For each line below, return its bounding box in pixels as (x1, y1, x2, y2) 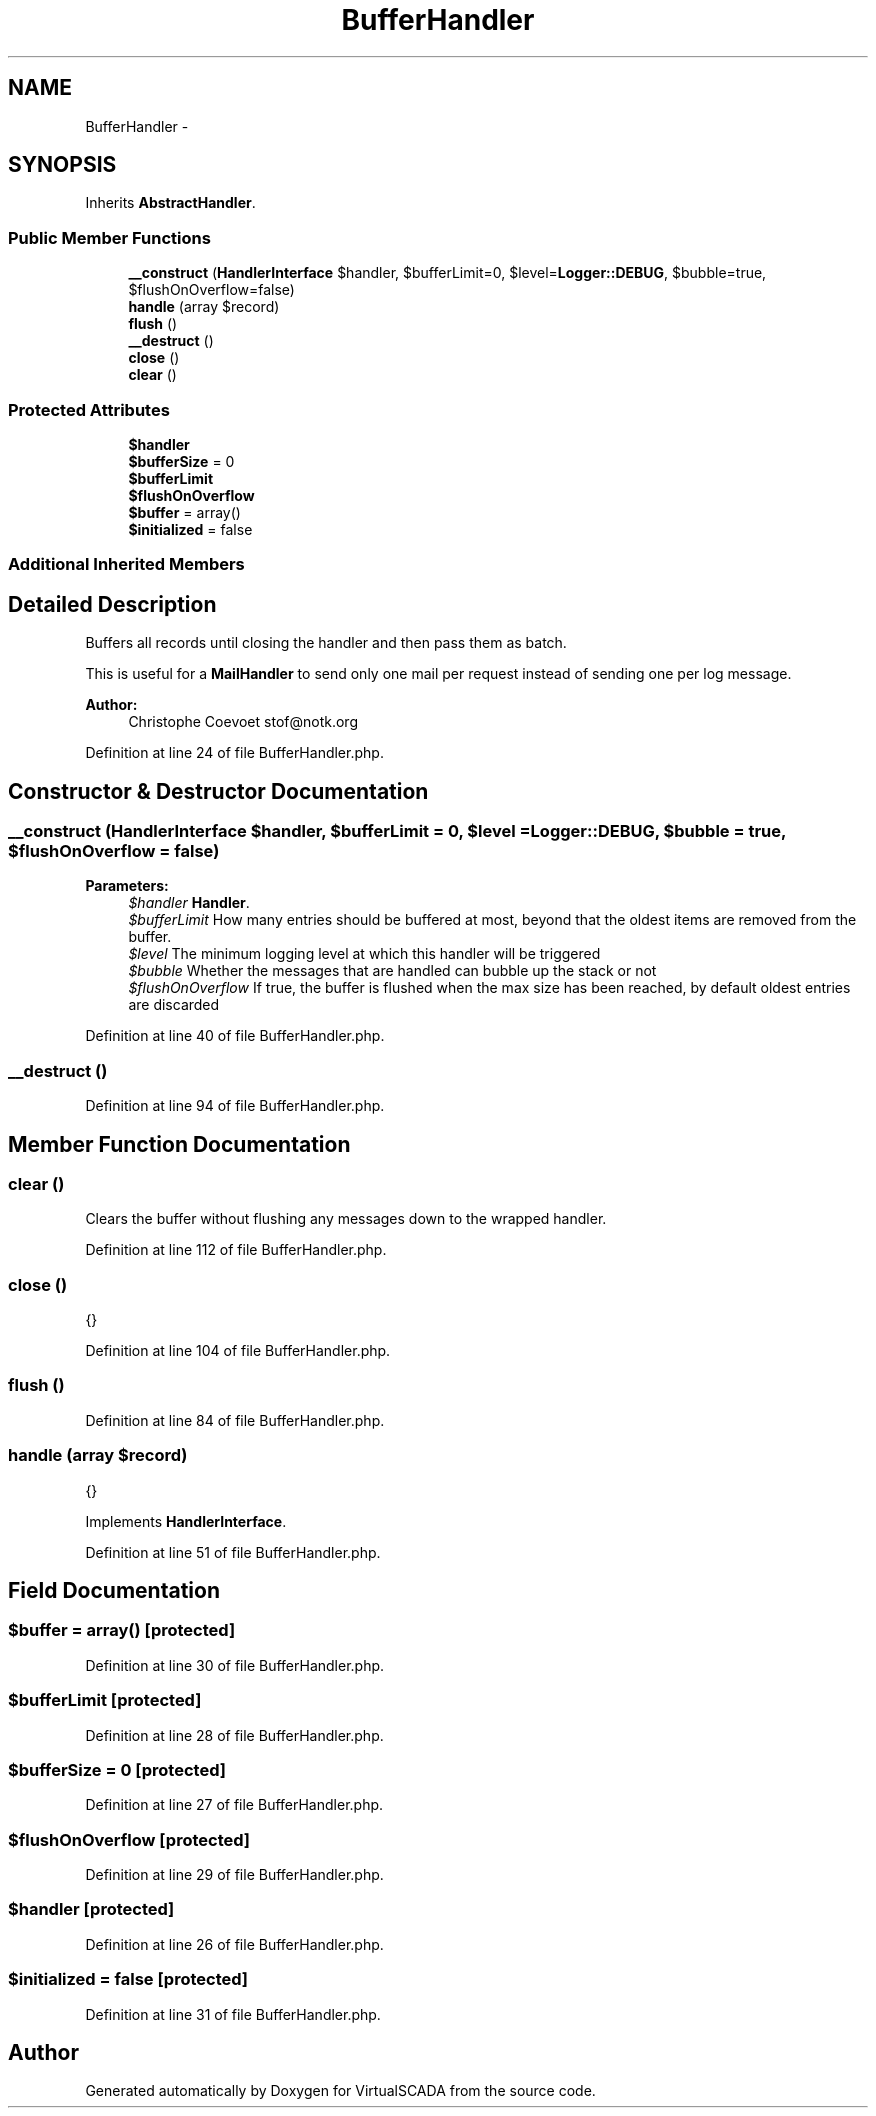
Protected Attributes (8, 399, 170, 420)
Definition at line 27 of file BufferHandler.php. (85, 1796, 384, 1814)
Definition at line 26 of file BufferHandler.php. (85, 1935, 384, 1953)
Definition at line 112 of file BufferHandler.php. (85, 1241, 387, 1259)
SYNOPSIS (8, 152, 117, 178)
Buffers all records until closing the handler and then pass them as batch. (85, 634, 567, 652)
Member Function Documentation (8, 1131, 351, 1157)
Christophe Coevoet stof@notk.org (128, 713, 358, 731)
